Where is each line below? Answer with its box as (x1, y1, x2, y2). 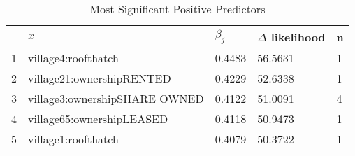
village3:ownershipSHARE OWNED (28, 90, 204, 106)
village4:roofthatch (28, 50, 119, 66)
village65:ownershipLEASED (28, 111, 168, 127)
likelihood (270, 29, 326, 45)
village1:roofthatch (28, 131, 119, 147)
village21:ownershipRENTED (28, 70, 171, 86)
